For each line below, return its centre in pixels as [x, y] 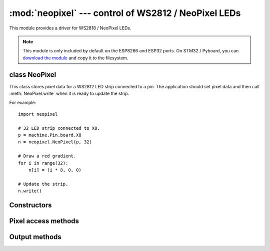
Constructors [30, 205]
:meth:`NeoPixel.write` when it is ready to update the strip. [69, 94]
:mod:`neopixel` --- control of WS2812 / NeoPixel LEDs [125, 13]
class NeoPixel [33, 75]
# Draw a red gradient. [47, 156]
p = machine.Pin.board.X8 [50, 135]
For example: [23, 103]
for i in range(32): [43, 163]
